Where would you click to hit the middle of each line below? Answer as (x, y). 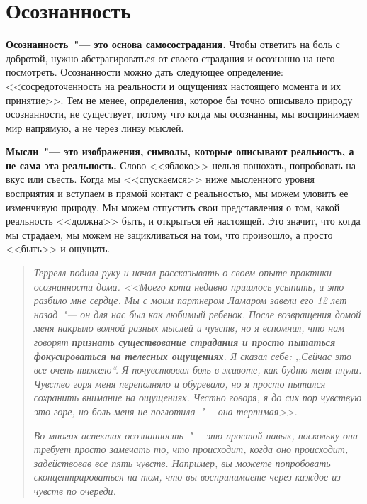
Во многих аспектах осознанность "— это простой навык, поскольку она (196, 435)
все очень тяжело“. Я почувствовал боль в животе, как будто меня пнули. (198, 370)
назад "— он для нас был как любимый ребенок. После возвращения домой (197, 314)
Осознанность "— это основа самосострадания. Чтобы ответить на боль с (173, 44)
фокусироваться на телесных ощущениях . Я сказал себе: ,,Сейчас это (192, 355)
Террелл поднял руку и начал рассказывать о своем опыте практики (183, 273)
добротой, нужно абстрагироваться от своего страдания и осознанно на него (170, 58)
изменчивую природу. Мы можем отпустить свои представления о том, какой (173, 207)
